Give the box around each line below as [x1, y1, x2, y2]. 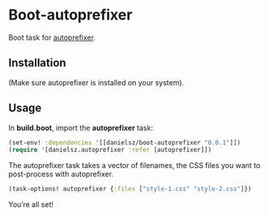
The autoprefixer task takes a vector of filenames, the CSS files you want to [8, 161, 261, 171]
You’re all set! [8, 200, 54, 210]
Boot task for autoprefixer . [8, 32, 96, 42]
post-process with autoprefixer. [8, 169, 113, 179]
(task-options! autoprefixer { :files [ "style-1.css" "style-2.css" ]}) [8, 185, 252, 193]
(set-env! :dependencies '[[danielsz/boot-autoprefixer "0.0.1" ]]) [8, 138, 241, 147]
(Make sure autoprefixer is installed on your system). [8, 77, 185, 87]
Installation [8, 56, 66, 70]
